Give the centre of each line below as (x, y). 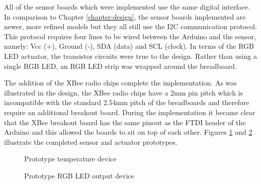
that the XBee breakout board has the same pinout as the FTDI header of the (125, 122)
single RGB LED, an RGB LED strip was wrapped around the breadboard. (120, 66)
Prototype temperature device (70, 159)
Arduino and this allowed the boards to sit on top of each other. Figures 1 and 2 (128, 132)
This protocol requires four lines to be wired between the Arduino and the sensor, (130, 36)
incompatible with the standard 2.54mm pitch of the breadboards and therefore (127, 102)
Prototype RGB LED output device (79, 175)
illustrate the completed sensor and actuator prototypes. (91, 142)
